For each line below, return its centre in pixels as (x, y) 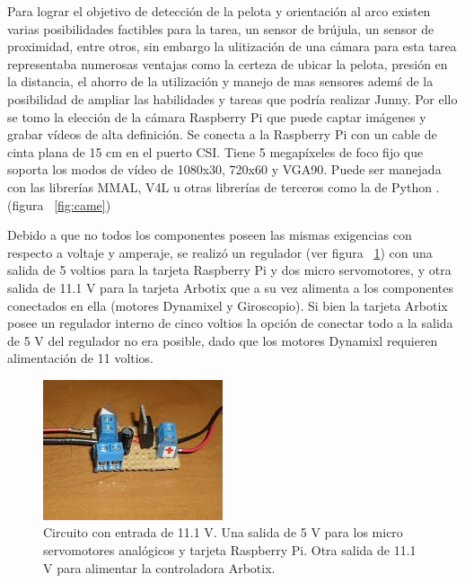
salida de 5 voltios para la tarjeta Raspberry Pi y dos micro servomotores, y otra (229, 270)
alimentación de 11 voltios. (81, 358)
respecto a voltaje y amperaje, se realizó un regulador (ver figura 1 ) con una (220, 252)
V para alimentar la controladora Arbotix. (159, 567)
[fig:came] (80, 204)
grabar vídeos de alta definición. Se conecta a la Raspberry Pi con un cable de (222, 134)
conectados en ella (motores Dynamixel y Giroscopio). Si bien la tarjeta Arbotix (228, 305)
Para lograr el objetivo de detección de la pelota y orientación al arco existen (219, 11)
